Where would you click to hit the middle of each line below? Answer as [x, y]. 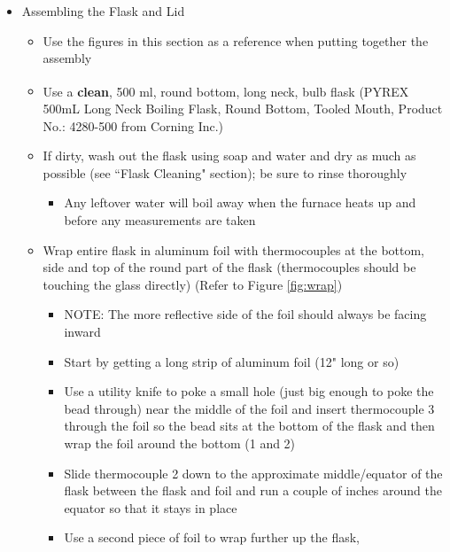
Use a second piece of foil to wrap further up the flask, [212, 537]
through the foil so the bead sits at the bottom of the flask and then [249, 426]
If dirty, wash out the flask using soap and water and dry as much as [229, 155]
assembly [67, 58]
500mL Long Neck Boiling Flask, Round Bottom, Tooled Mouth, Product [243, 109]
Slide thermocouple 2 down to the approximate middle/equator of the [253, 473]
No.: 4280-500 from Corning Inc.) [133, 125]
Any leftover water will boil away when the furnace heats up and [240, 202]
